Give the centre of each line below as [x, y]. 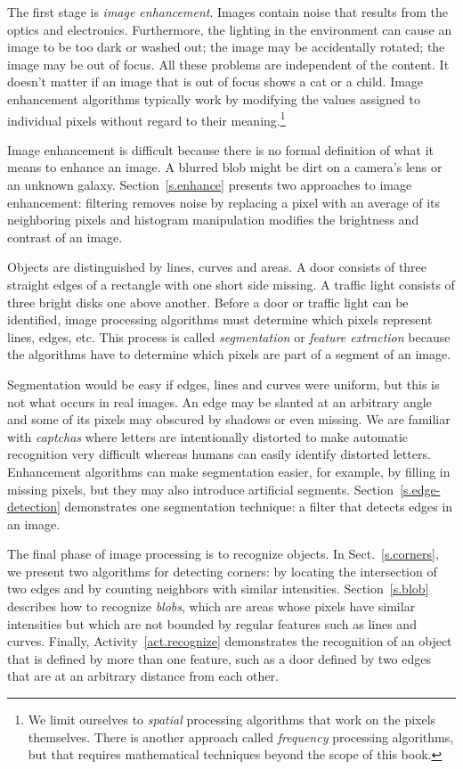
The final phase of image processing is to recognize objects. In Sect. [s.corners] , [223, 554]
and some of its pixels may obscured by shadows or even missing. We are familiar [229, 419]
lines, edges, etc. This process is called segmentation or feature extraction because [229, 336]
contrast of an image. [65, 237]
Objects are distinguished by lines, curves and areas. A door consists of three [217, 267]
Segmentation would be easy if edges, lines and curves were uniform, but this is [223, 384]
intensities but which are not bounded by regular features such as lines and [212, 623]
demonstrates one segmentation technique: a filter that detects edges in [259, 507]
